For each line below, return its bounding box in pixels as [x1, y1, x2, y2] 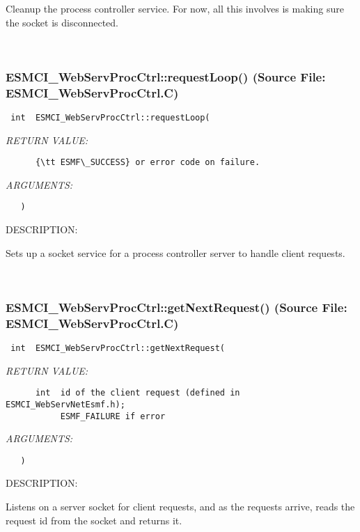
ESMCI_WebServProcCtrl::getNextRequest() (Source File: [6, 298, 347, 315]
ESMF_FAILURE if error [60, 411, 166, 421]
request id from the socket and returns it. [6, 513, 182, 527]
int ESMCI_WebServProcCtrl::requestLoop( [10, 112, 210, 123]
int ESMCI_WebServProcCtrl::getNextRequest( [10, 343, 225, 353]
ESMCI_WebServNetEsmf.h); [6, 399, 125, 409]
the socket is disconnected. [6, 15, 118, 29]
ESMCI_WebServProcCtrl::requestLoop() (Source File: [6, 68, 326, 85]
